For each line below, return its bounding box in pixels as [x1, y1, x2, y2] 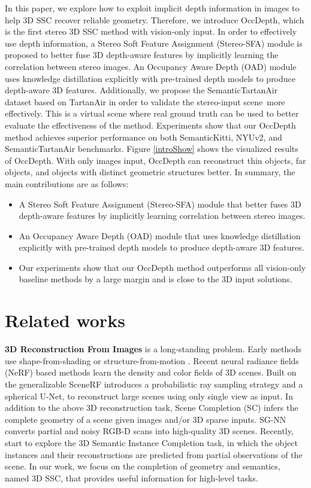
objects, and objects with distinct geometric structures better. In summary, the [5, 166, 295, 178]
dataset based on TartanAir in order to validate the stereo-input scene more [5, 95, 285, 108]
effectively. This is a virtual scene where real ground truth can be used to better [5, 107, 299, 120]
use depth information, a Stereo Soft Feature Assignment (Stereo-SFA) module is [5, 36, 303, 49]
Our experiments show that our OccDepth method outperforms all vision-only [19, 261, 306, 273]
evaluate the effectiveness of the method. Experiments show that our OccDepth [5, 118, 296, 131]
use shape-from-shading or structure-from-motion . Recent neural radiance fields [5, 354, 299, 367]
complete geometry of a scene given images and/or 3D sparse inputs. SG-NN [5, 413, 286, 425]
